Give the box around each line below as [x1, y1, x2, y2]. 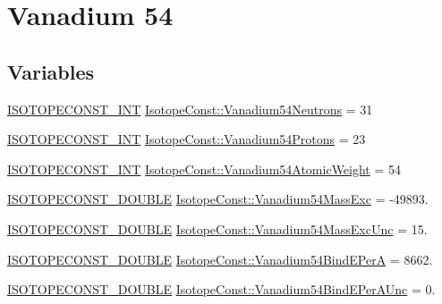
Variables [7, 57, 95, 85]
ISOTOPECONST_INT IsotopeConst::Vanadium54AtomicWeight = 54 [7, 159, 402, 178]
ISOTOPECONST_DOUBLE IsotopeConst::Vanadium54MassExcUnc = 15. [7, 219, 428, 238]
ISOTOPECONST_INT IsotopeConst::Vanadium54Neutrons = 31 [7, 99, 373, 118]
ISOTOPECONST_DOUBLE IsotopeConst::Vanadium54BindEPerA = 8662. [7, 249, 433, 268]
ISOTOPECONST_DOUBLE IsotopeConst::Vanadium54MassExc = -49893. [7, 190, 429, 208]
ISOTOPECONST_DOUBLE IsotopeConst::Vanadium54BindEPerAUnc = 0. [7, 280, 436, 299]
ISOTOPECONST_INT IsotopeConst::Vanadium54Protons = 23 [7, 130, 366, 148]
